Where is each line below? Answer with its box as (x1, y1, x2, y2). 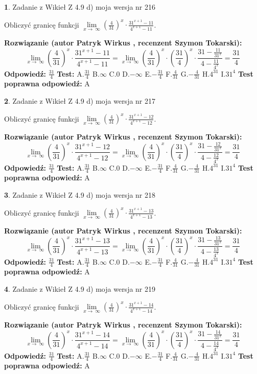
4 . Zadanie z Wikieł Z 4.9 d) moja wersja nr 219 (4, 283, 156, 294)
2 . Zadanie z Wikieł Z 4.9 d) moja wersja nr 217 (4, 95, 156, 106)
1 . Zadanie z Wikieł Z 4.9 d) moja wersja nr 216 (4, 2, 156, 12)
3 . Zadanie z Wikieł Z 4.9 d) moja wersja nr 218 (4, 189, 156, 200)
